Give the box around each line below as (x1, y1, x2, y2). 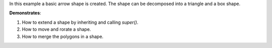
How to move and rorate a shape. (22, 26, 91, 32)
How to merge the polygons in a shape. (22, 33, 104, 39)
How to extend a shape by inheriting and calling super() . (22, 19, 139, 25)
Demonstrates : (9, 10, 41, 16)
